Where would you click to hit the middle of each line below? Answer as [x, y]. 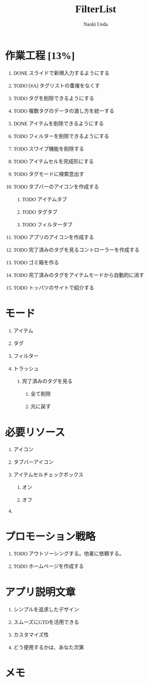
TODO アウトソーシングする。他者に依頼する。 [69, 554]
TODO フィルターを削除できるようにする [61, 136]
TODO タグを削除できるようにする [54, 98]
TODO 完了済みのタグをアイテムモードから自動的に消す [79, 275]
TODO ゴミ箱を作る [36, 262]
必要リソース [35, 432]
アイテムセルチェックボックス [49, 475]
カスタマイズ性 [31, 635]
